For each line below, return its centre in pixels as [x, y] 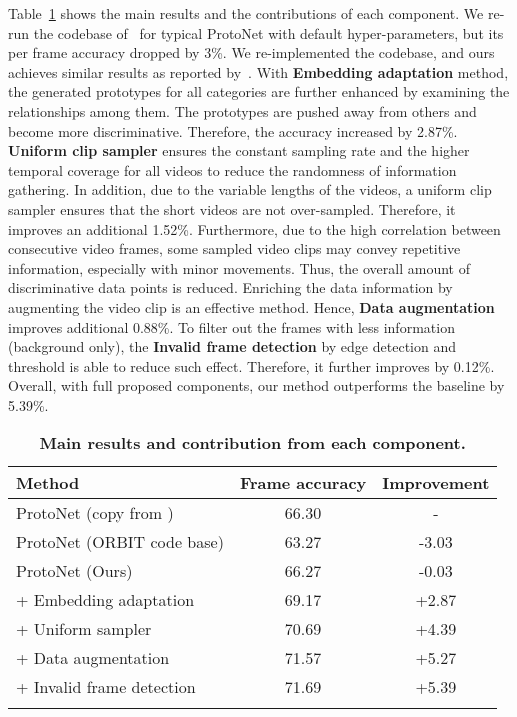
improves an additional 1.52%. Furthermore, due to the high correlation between [254, 228]
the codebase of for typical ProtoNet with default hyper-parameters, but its [268, 32]
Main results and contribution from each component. [252, 443]
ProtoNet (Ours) [74, 571]
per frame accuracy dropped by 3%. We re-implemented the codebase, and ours [251, 52]
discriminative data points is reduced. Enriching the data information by [230, 287]
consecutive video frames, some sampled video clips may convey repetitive [234, 248]
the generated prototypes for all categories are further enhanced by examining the [259, 91]
